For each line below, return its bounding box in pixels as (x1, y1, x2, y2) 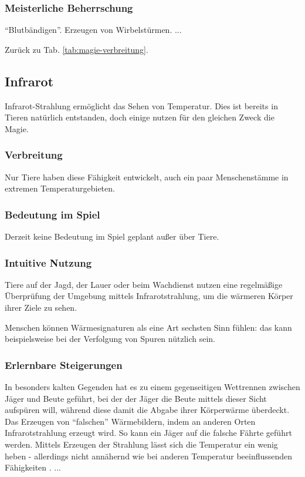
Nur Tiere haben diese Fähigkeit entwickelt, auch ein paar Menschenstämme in (5, 170, 289, 183)
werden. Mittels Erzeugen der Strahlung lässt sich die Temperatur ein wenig (5, 438, 278, 450)
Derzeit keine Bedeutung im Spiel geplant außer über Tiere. (5, 230, 219, 243)
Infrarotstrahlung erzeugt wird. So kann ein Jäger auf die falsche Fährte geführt (5, 426, 292, 439)
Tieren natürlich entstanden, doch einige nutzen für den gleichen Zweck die (5, 111, 274, 123)
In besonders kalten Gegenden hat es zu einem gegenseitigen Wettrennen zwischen (5, 381, 300, 393)
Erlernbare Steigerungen (5, 357, 123, 372)
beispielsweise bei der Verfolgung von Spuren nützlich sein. (5, 332, 216, 345)
